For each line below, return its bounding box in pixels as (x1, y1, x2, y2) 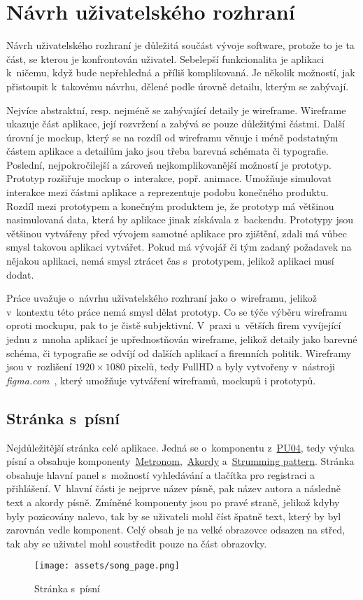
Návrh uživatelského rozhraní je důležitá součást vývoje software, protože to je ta (6, 38, 355, 53)
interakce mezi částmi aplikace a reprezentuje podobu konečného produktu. (6, 185, 329, 200)
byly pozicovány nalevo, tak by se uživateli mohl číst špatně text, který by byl (6, 508, 341, 523)
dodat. (6, 267, 34, 281)
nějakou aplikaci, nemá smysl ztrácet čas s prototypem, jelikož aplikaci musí (6, 253, 334, 268)
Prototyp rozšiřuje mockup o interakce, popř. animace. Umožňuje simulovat (6, 171, 332, 186)
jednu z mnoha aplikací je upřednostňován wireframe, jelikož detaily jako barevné (6, 332, 357, 346)
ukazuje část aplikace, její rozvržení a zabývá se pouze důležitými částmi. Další (6, 116, 345, 131)
